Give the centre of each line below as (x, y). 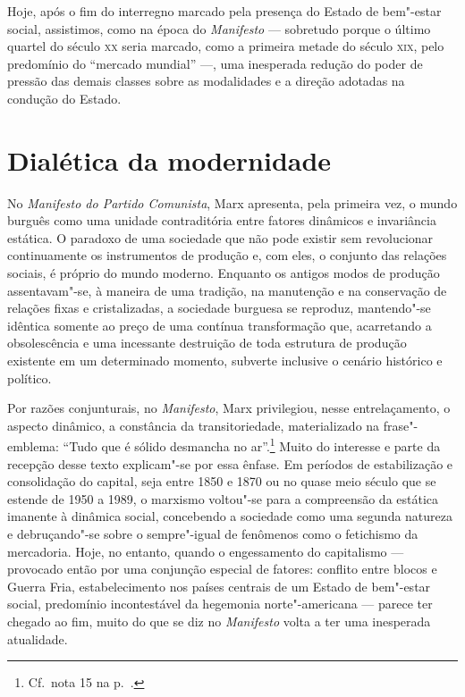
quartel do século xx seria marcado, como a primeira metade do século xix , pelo (226, 46)
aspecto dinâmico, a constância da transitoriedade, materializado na (194, 425)
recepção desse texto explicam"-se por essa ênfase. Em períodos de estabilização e (230, 463)
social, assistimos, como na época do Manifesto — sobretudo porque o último (219, 28)
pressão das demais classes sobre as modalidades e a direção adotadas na (206, 81)
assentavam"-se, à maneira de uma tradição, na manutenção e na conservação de (227, 290)
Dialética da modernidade (169, 160)
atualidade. (38, 638)
